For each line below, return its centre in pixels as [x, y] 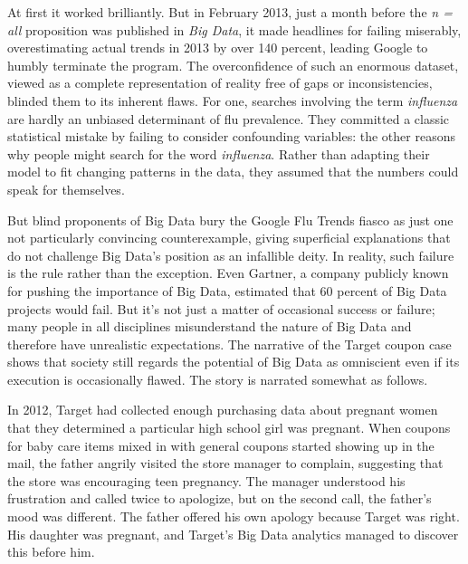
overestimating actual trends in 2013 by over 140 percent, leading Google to [218, 48]
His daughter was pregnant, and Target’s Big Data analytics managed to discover [233, 534]
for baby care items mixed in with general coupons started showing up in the [221, 445]
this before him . [51, 552]
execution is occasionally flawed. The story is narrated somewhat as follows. [218, 379]
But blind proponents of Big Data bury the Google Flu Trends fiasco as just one [230, 220]
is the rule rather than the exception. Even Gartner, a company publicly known [228, 273]
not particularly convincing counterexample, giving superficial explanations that [229, 238]
